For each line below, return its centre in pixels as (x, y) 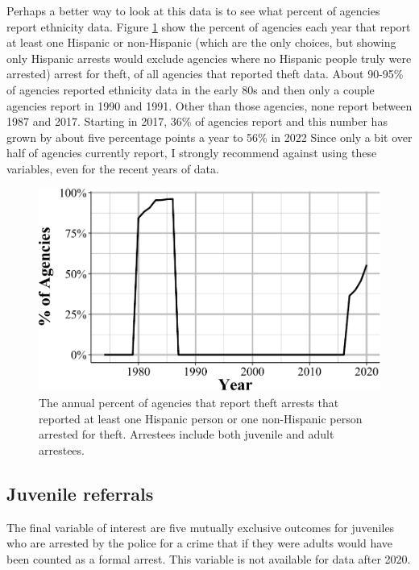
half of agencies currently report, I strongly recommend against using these (192, 153)
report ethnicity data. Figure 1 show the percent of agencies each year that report (209, 26)
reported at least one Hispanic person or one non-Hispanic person (201, 418)
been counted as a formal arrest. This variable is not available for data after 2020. (209, 558)
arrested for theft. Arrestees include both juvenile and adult (187, 434)
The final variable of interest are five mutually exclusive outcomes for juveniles (201, 527)
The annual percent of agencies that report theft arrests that (189, 403)
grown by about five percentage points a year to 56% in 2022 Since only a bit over (209, 137)
